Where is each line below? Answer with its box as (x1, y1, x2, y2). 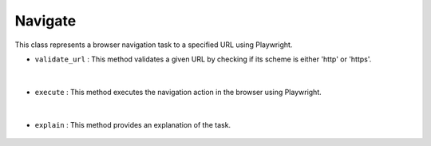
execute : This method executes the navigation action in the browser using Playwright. (34, 87, 322, 97)
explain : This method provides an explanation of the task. (34, 120, 231, 129)
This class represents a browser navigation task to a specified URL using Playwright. (14, 40, 293, 49)
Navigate (14, 12, 77, 30)
